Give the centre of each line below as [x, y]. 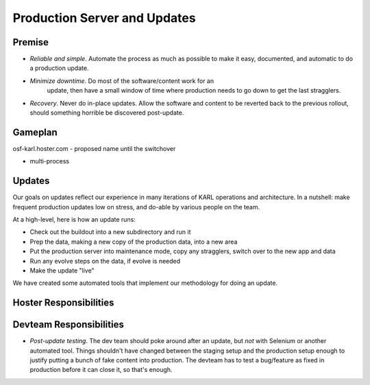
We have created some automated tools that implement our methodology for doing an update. [145, 283]
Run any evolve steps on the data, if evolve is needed [105, 261]
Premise [31, 42]
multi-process [50, 161]
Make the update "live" [62, 270]
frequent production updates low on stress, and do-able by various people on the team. [136, 207]
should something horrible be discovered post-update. [107, 113]
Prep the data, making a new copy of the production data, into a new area [134, 242]
